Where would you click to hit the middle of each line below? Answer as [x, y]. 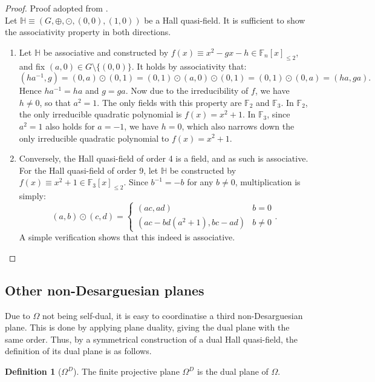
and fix [32, 66]
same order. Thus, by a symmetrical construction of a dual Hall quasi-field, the [151, 339]
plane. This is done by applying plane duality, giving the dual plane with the [147, 327]
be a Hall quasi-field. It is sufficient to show [225, 20]
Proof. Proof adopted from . [57, 8]
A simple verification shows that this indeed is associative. [127, 237]
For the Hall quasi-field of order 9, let [89, 170]
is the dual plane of [233, 371]
